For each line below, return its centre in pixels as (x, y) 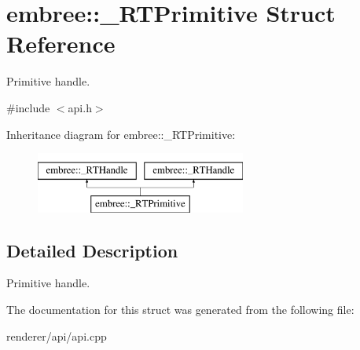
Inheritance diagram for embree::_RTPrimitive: (121, 134)
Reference (61, 44)
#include (28, 107)
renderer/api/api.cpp (57, 335)
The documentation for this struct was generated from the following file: (180, 310)
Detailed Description (92, 250)
